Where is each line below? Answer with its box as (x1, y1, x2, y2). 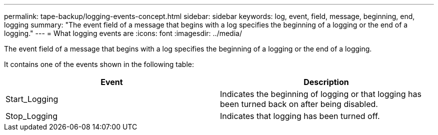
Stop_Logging (5, 111, 57, 121)
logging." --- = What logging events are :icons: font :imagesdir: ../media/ (4, 29, 242, 37)
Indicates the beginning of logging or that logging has (220, 89, 421, 99)
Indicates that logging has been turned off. (220, 111, 380, 121)
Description (303, 77, 349, 87)
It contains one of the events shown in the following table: (4, 60, 194, 68)
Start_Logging (5, 94, 58, 104)
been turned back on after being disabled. (220, 99, 378, 109)
